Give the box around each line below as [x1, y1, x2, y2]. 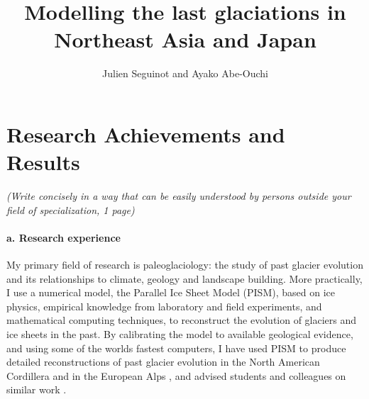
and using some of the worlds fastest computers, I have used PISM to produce [6, 340, 346, 355]
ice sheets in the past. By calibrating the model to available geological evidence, [6, 326, 353, 341]
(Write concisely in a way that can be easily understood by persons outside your [6, 189, 351, 203]
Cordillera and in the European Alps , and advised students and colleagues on [6, 368, 346, 383]
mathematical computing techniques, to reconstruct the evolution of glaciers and [6, 313, 357, 327]
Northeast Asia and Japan [54, 25, 316, 54]
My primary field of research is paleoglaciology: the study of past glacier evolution [6, 257, 363, 272]
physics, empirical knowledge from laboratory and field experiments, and [6, 298, 322, 313]
